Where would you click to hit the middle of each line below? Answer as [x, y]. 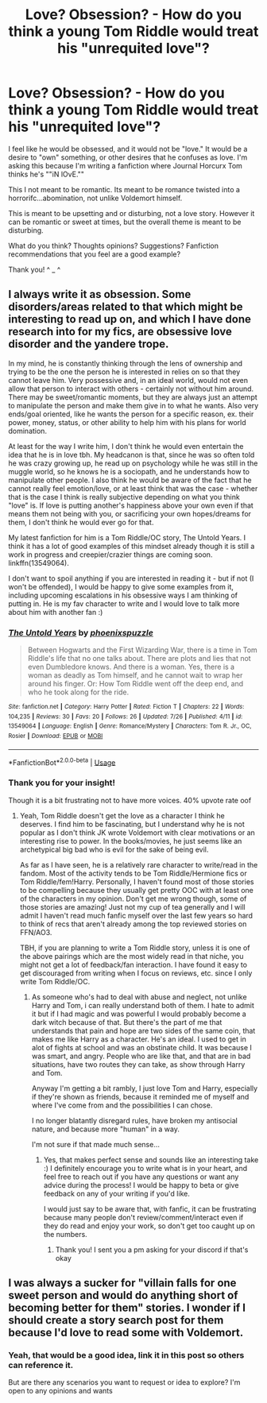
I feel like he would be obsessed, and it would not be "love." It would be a [128, 149]
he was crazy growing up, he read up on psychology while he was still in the [133, 463]
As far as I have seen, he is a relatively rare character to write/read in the [139, 864]
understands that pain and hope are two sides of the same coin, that [143, 1030]
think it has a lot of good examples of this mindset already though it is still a [132, 546]
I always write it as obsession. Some [100, 294]
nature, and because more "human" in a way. [106, 1129]
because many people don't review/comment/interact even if [143, 1217]
